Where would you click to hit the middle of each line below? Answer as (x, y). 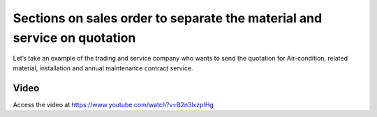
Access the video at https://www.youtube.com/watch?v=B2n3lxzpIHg (113, 104)
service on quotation (74, 38)
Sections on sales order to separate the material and (168, 18)
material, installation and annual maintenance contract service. (103, 68)
